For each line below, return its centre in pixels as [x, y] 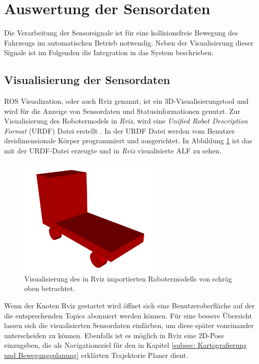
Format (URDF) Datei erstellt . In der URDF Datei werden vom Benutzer [120, 130]
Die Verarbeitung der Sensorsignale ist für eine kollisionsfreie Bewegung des [121, 33]
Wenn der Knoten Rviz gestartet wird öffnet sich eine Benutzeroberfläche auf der [129, 306]
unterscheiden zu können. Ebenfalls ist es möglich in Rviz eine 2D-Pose [114, 335]
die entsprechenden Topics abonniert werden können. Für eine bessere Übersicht [128, 315]
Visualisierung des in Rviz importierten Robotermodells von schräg [128, 278]
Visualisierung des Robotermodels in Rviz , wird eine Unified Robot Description [126, 121]
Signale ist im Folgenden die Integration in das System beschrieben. [109, 52]
